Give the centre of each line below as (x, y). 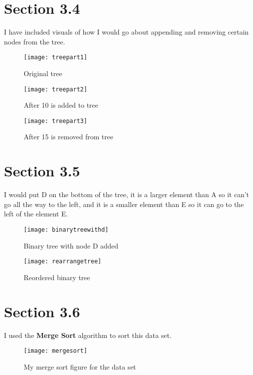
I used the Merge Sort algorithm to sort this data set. (88, 335)
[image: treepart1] (55, 58)
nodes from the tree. (35, 41)
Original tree (43, 73)
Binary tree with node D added (71, 245)
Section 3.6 (42, 311)
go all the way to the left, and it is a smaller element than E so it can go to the (124, 204)
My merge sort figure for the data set (80, 366)
